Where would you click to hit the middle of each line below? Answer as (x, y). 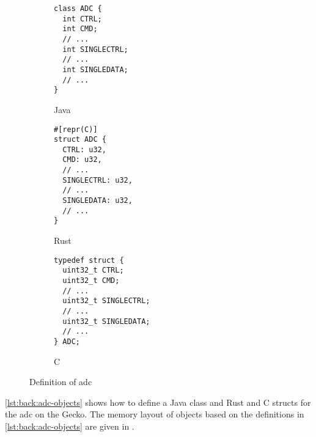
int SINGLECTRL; (95, 49)
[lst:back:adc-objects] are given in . (70, 426)
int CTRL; (82, 19)
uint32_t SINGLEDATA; (106, 321)
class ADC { (78, 9)
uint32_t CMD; (91, 280)
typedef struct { (89, 260)
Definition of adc (61, 382)
